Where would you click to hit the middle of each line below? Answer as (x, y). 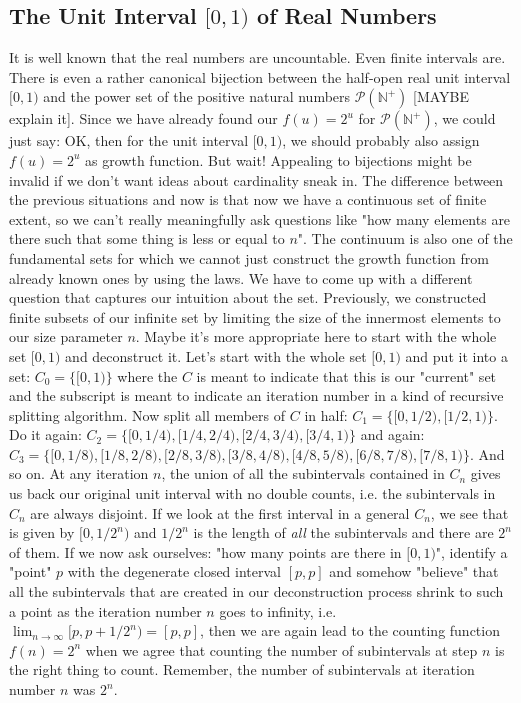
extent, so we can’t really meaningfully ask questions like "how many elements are (260, 218)
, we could (464, 118)
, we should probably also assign (381, 140)
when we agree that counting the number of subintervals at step (281, 649)
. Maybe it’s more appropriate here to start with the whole (316, 336)
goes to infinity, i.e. (278, 610)
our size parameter (66, 336)
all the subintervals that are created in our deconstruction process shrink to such (256, 591)
